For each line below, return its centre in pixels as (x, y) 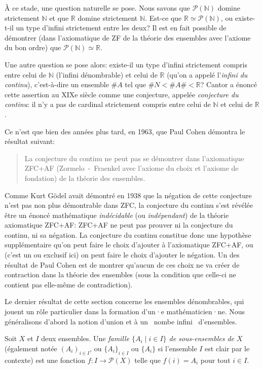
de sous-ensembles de (202, 338)
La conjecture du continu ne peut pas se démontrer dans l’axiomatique (134, 158)
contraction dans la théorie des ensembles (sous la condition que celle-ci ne (120, 274)
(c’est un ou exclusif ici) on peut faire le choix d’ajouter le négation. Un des (122, 255)
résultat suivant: (30, 141)
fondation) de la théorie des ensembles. (85, 178)
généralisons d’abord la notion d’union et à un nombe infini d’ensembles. (121, 321)
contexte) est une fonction (45, 360)
